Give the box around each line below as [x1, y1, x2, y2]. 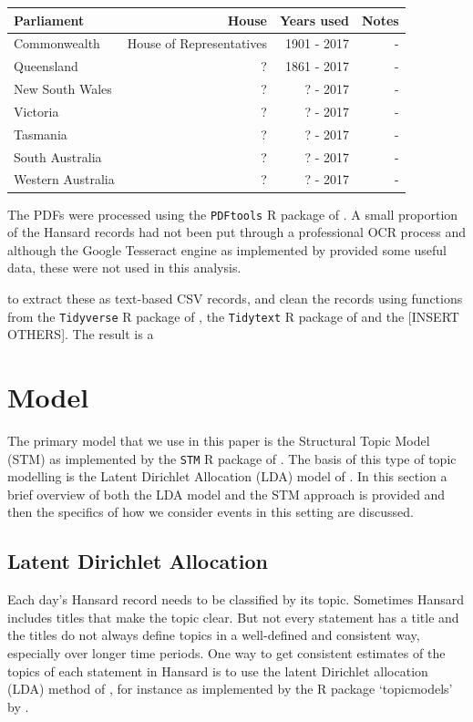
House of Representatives [127, 34, 267, 53]
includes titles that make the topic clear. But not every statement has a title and [7, 607, 459, 626]
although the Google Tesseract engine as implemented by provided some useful [7, 240, 447, 259]
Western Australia [14, 170, 115, 189]
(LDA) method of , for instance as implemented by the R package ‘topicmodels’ [7, 679, 453, 698]
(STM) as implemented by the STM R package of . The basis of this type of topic [7, 449, 457, 468]
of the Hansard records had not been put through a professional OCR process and [7, 222, 466, 242]
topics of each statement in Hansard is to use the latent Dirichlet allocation [7, 661, 428, 680]
